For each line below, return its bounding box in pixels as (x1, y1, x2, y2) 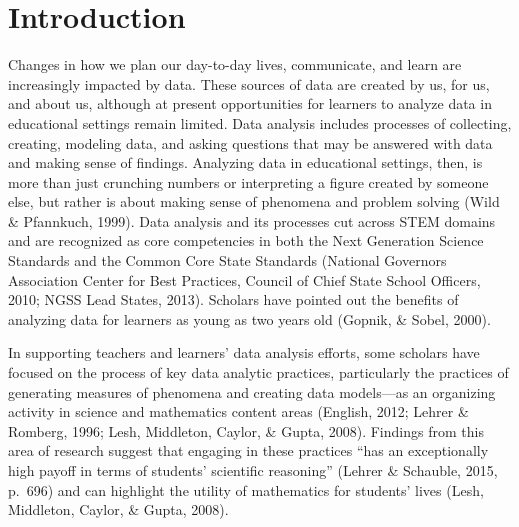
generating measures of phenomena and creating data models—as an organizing (8, 381, 496, 402)
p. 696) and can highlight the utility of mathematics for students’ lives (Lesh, (8, 479, 484, 500)
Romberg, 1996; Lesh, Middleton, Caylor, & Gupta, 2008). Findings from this (8, 420, 484, 441)
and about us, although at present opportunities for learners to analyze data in (8, 93, 492, 114)
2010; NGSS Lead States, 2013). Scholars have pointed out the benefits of (8, 289, 459, 310)
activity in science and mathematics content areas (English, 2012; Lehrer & (8, 401, 469, 422)
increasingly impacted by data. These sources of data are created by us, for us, (8, 73, 490, 94)
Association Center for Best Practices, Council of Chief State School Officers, (8, 269, 481, 290)
